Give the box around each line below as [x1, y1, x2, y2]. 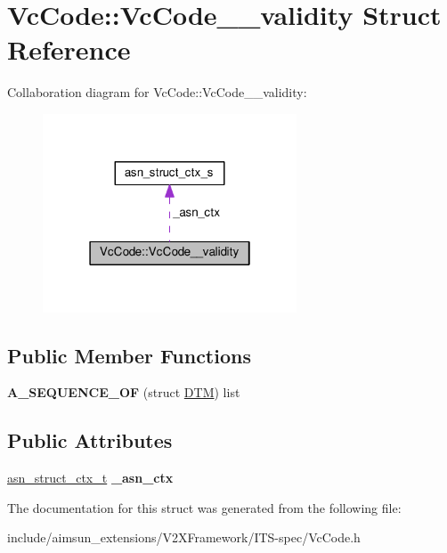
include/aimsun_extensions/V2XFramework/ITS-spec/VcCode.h [7, 528, 361, 547]
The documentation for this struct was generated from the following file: [7, 498, 402, 516]
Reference [7, 31, 131, 68]
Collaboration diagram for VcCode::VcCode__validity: [7, 83, 307, 102]
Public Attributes [7, 427, 173, 454]
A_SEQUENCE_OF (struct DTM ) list [7, 383, 240, 402]
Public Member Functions [7, 341, 251, 369]
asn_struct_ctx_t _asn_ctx [7, 468, 174, 487]
